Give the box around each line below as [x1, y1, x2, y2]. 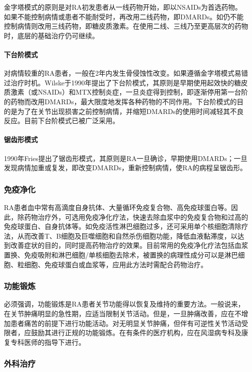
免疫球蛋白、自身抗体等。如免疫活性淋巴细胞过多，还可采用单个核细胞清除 [4, 221, 241, 231]
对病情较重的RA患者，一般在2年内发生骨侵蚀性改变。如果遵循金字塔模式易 [4, 68, 241, 78]
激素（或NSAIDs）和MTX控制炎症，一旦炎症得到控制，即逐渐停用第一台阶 [10, 87, 248, 97]
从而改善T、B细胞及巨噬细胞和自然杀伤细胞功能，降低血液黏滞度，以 [17, 230, 238, 241]
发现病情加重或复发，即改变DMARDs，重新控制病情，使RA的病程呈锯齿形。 [4, 162, 247, 173]
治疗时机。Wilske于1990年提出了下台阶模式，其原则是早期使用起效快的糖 [10, 77, 241, 87]
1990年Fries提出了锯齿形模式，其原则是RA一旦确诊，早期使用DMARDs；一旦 [4, 153, 248, 163]
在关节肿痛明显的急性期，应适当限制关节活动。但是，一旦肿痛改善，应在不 [4, 308, 241, 318]
